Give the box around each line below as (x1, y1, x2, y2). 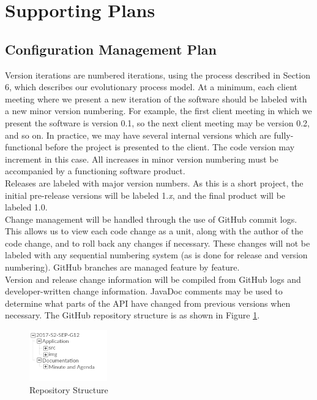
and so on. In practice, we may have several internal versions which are (5, 128, 271, 141)
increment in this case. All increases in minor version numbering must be (5, 152, 278, 165)
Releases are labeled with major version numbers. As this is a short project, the (5, 176, 304, 189)
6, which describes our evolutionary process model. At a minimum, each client (5, 80, 297, 93)
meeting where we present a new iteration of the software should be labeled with (5, 92, 307, 105)
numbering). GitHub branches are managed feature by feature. (5, 261, 240, 274)
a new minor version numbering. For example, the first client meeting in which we (5, 104, 312, 117)
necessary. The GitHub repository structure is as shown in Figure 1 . (5, 309, 260, 321)
